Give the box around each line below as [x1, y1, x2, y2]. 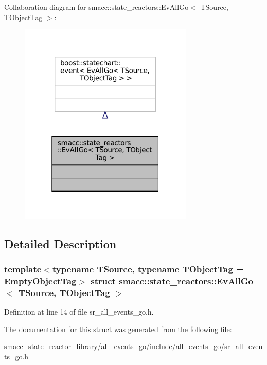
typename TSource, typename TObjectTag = [52, 263, 244, 275]
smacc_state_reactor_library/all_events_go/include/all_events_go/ [4, 341, 225, 352]
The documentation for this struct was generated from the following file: [4, 323, 232, 334]
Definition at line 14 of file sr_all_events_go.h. [4, 306, 154, 317]
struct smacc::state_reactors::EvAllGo [91, 274, 253, 287]
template [4, 263, 42, 275]
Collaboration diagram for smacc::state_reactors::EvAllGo [4, 2, 189, 12]
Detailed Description [4, 235, 117, 251]
